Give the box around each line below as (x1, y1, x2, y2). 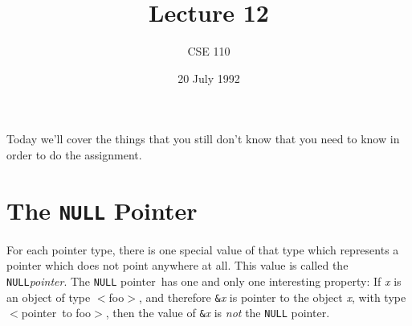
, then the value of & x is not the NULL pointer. (105, 304, 330, 321)
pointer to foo (21, 304, 92, 321)
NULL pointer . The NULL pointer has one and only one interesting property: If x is (6, 272, 402, 289)
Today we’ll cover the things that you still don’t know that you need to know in (6, 130, 400, 147)
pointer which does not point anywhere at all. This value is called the (6, 257, 349, 274)
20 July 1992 (177, 69, 240, 86)
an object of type (6, 288, 91, 305)
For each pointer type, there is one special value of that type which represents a (6, 241, 399, 258)
